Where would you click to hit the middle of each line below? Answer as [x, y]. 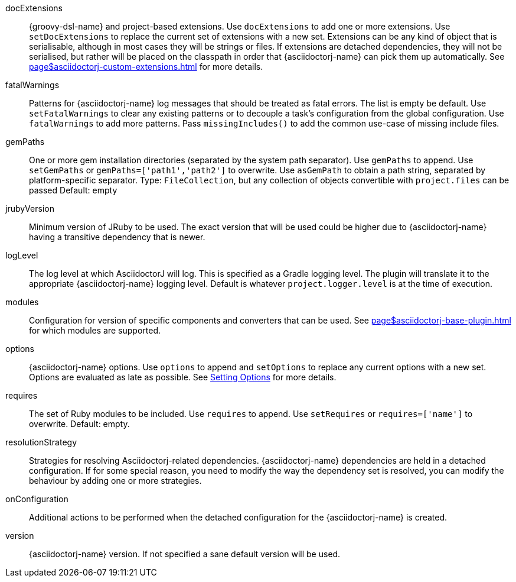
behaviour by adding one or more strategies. [115, 481]
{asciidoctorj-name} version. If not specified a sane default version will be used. [185, 554]
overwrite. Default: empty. [79, 424]
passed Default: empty [73, 190]
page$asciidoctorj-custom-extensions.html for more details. [146, 67]
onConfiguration [37, 499]
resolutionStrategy [41, 442]
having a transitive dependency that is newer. [117, 237]
